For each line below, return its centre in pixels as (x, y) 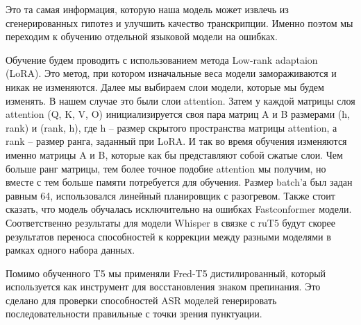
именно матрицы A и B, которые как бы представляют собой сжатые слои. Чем (174, 154)
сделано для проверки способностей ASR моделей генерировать (141, 300)
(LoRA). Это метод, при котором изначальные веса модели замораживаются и (171, 73)
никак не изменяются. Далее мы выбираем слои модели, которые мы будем (165, 86)
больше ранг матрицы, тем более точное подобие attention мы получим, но (166, 168)
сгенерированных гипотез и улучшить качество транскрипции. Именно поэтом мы (179, 23)
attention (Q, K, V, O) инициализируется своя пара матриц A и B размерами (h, (178, 114)
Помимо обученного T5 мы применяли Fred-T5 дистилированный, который (166, 273)
